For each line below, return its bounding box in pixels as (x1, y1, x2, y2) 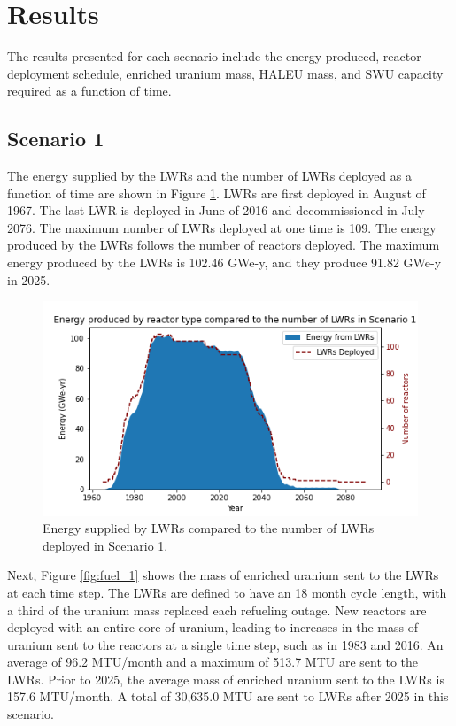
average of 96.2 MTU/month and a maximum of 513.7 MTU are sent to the (7, 653, 419, 671)
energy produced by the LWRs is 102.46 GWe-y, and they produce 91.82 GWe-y (7, 253, 442, 272)
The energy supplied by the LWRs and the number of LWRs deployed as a (7, 166, 412, 185)
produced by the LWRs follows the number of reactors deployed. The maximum (7, 236, 440, 254)
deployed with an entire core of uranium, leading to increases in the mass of (7, 618, 419, 637)
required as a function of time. (7, 81, 172, 100)
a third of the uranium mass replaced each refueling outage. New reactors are (7, 600, 427, 619)
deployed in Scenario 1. (43, 536, 168, 554)
